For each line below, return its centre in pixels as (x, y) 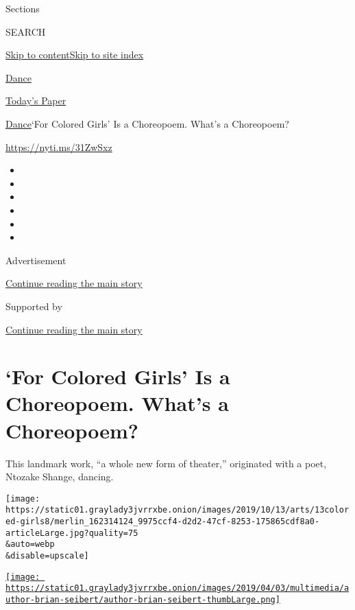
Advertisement (36, 260)
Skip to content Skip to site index (75, 55)
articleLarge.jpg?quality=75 (72, 533)
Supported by (34, 306)
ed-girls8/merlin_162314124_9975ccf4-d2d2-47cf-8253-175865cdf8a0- (163, 522)
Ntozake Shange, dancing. (60, 477)
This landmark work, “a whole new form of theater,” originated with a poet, (166, 463)
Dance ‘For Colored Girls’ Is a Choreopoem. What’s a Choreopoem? (147, 123)
